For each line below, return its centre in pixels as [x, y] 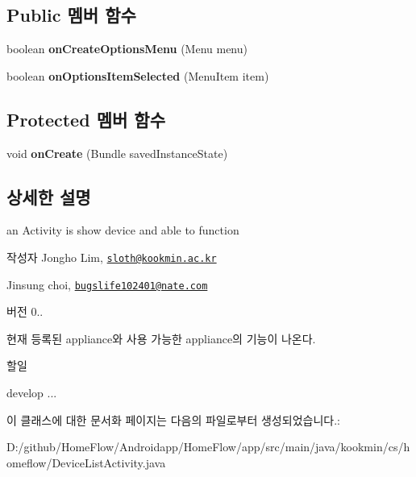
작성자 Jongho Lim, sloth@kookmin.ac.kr [112, 257]
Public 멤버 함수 [71, 15]
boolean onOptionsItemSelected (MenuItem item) [138, 75]
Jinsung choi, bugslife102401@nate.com [107, 284]
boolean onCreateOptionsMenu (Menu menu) [127, 49]
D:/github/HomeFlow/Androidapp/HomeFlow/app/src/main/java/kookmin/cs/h [208, 447]
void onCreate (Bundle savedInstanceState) [117, 153]
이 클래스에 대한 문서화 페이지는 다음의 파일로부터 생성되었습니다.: [173, 419]
